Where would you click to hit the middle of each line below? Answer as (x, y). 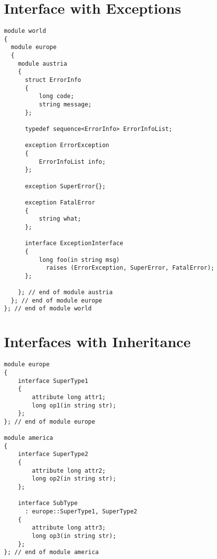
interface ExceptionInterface (74, 243)
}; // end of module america (51, 552)
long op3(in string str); (74, 536)
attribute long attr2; (69, 470)
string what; (60, 219)
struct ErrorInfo (53, 80)
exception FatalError (60, 202)
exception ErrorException (67, 145)
